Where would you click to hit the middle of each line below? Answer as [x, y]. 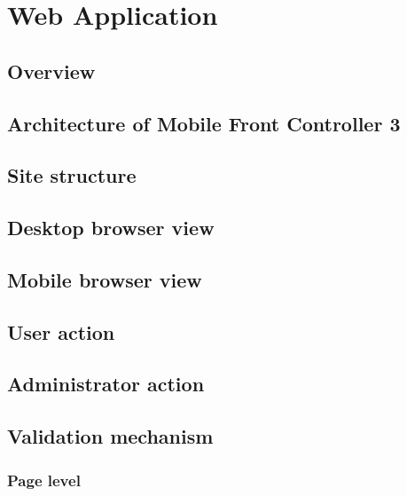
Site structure [72, 175]
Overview [51, 71]
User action [61, 331]
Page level [44, 480]
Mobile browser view [105, 279]
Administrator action [106, 384]
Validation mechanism [110, 436]
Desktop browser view [111, 228]
